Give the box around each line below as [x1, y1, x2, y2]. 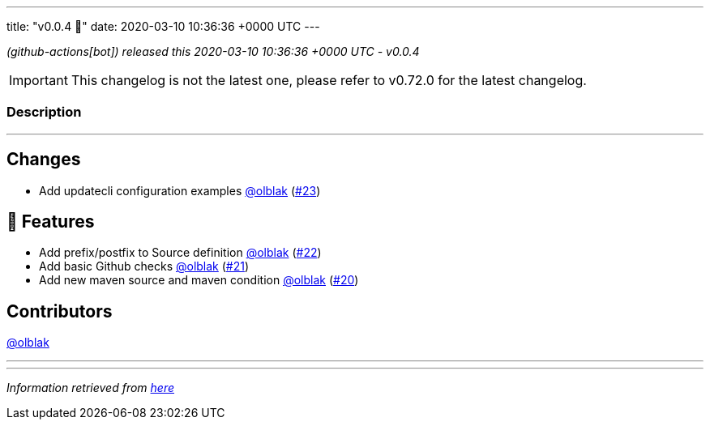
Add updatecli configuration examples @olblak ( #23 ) [39, 183, 321, 198]
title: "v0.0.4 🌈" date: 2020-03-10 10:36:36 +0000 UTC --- [6, 19, 320, 33]
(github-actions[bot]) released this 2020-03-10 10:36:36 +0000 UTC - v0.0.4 [6, 45, 420, 58]
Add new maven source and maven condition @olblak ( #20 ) [39, 273, 359, 288]
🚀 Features [6, 211, 95, 232]
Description [6, 104, 82, 121]
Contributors [6, 300, 113, 322]
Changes [6, 149, 81, 170]
